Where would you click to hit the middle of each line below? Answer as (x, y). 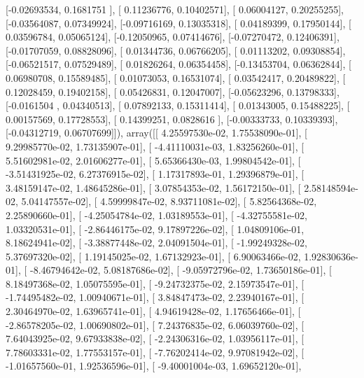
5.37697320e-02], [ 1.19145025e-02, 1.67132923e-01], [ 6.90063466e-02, (153, 256)
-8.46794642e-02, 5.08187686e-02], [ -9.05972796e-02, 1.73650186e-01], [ (181, 270)
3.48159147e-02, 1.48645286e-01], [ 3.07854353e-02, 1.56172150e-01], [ (153, 187)
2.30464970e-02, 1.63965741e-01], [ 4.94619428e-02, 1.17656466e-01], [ (153, 311)
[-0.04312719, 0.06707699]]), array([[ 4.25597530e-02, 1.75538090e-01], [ (156, 133)
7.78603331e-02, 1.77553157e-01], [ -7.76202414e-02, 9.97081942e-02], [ (155, 352)
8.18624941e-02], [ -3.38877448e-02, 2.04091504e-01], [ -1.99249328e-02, (156, 243)
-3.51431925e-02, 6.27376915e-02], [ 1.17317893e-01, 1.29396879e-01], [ (155, 174)
